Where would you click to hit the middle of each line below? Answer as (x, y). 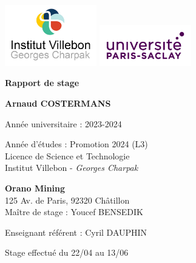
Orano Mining (35, 188)
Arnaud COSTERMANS (58, 103)
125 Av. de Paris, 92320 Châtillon (67, 200)
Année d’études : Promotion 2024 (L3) (76, 144)
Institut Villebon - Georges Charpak (72, 168)
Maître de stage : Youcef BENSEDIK (74, 212)
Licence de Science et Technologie (67, 155)
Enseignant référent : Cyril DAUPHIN (76, 232)
